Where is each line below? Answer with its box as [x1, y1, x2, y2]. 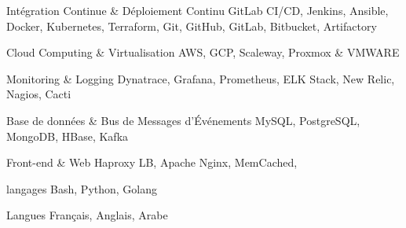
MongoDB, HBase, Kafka [6, 127, 129, 144]
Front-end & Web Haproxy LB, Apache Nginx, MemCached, [6, 154, 298, 171]
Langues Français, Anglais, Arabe [6, 207, 168, 223]
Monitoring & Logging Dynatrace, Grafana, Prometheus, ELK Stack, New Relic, [6, 70, 395, 86]
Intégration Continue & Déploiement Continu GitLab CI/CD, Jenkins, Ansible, [6, 2, 389, 18]
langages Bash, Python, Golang [6, 180, 158, 197]
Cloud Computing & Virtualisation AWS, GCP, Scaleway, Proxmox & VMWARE [6, 44, 400, 61]
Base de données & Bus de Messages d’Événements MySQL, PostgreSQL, [6, 112, 360, 128]
